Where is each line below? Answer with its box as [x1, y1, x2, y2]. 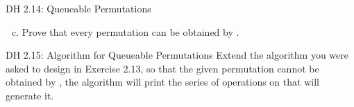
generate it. [6, 88, 54, 102]
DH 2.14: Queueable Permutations [6, 1, 151, 15]
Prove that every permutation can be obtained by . [22, 24, 239, 39]
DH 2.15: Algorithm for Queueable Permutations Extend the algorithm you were [6, 48, 348, 62]
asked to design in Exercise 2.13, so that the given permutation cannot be [6, 61, 319, 75]
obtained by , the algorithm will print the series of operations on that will [6, 75, 319, 89]
